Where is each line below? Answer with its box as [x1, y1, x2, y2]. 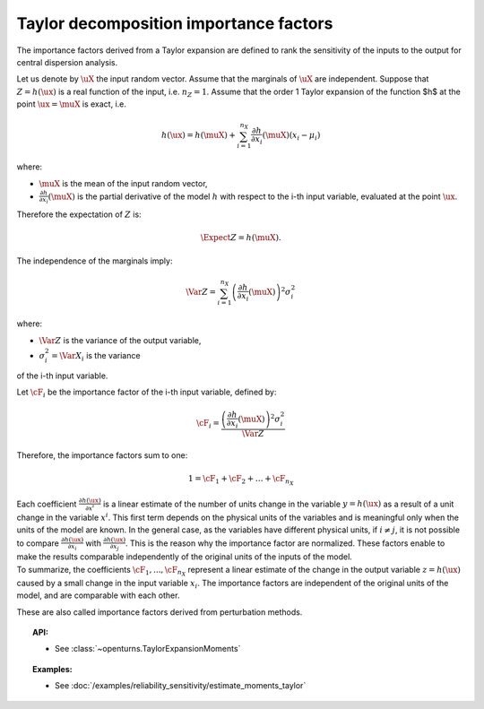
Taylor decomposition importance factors [16, 13, 333, 33]
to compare [16, 538, 60, 549]
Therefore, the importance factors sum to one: [16, 449, 188, 461]
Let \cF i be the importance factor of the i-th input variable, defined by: [16, 386, 277, 399]
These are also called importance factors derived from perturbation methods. [16, 606, 303, 618]
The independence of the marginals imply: [16, 255, 173, 266]
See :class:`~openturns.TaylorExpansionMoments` [55, 644, 241, 654]
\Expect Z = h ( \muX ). [200, 232, 281, 242]
